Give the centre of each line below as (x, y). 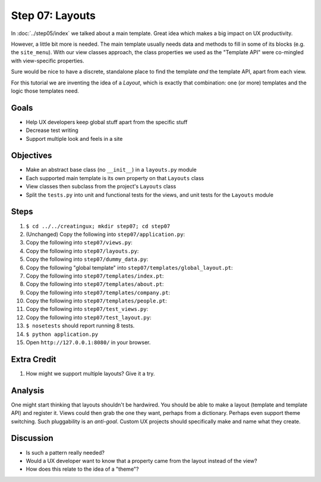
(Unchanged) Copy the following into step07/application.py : (106, 234)
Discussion (32, 438)
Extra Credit (34, 359)
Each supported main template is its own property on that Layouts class (115, 178)
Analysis (28, 390)
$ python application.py (62, 334)
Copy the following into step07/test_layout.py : (89, 317)
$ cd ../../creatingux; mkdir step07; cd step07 (98, 226)
